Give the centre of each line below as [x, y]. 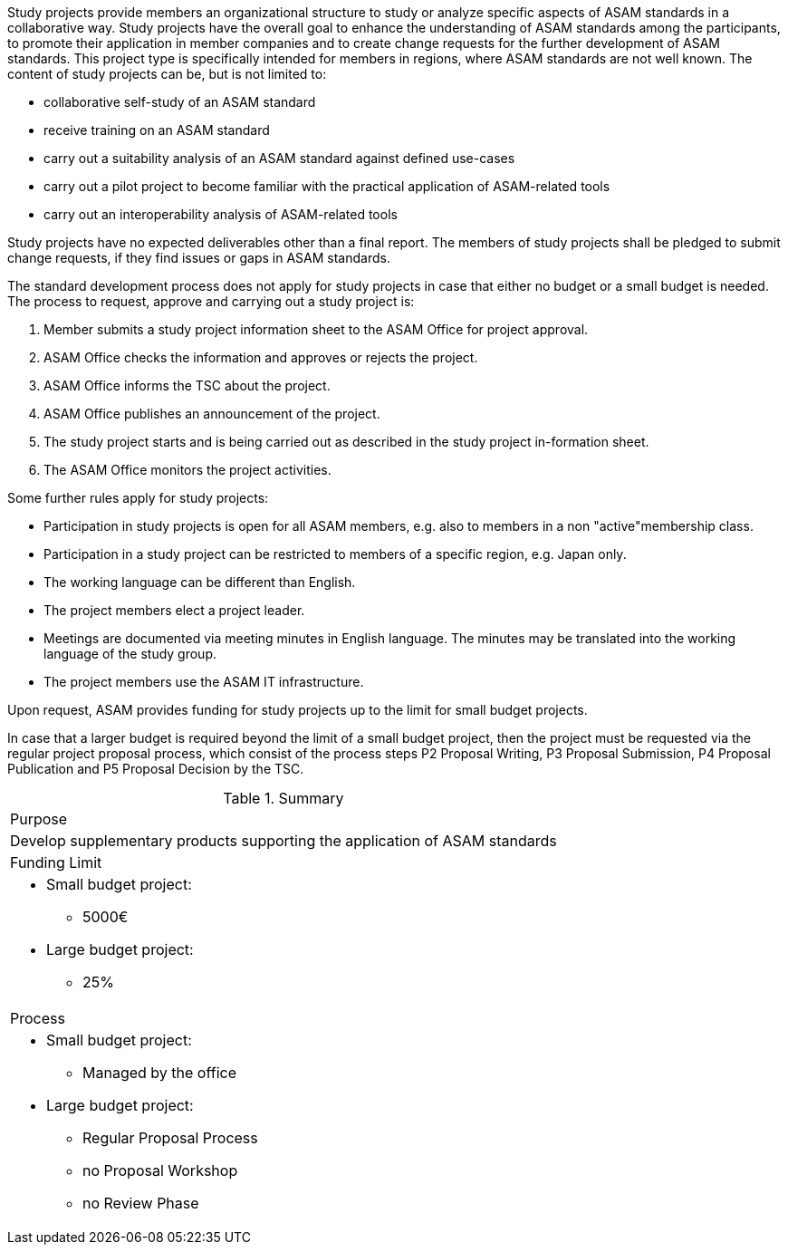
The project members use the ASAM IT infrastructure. [204, 682]
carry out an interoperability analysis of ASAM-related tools [221, 214]
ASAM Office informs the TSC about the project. [187, 385]
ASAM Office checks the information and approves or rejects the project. [261, 357]
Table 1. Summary [283, 798]
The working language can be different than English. [200, 582]
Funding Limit [56, 862]
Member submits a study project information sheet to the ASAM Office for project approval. [316, 329]
